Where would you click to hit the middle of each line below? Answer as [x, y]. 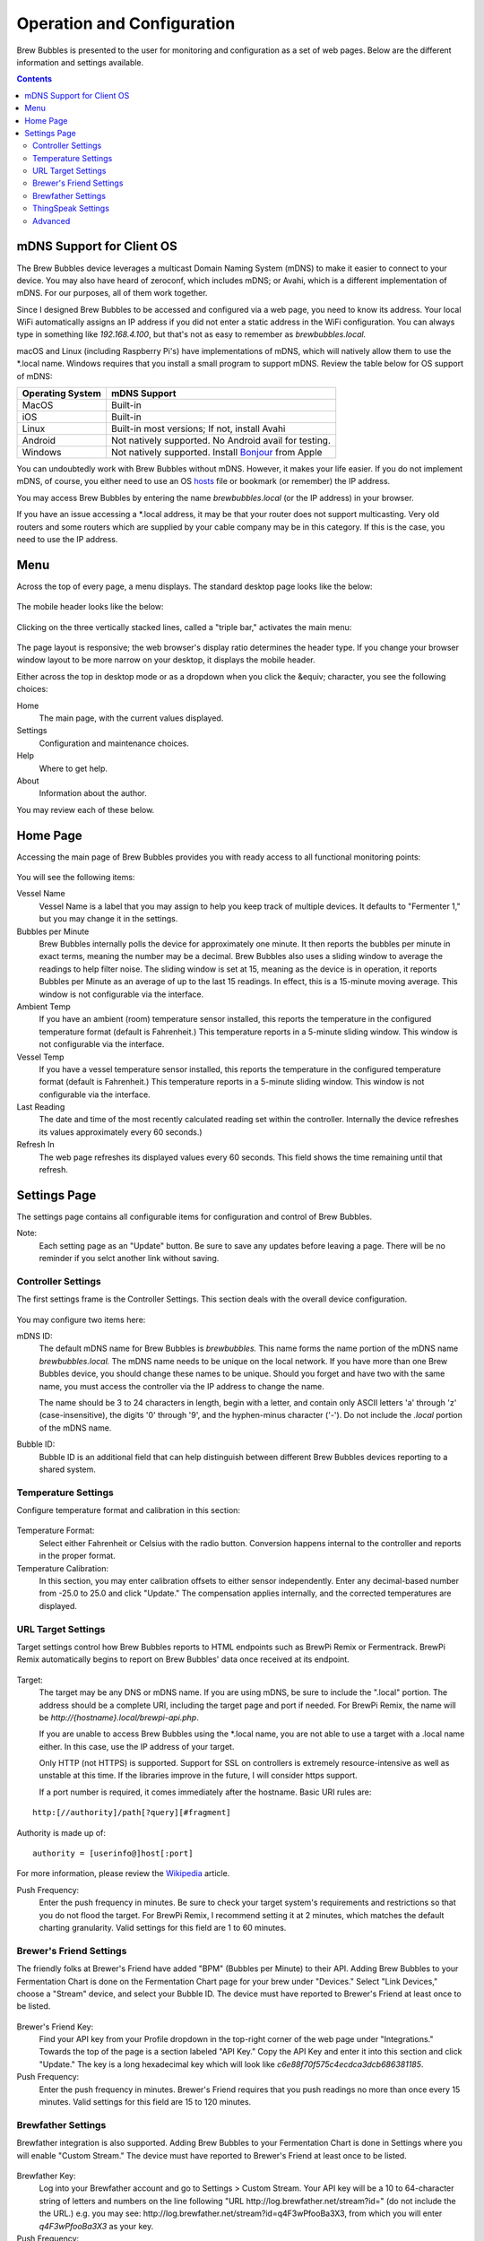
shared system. [67, 1469]
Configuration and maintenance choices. [114, 743]
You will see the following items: [76, 878]
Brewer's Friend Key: [55, 2027]
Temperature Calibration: [63, 1568]
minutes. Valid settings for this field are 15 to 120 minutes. [145, 2102]
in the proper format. [77, 1556]
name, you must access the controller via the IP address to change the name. [181, 1386]
